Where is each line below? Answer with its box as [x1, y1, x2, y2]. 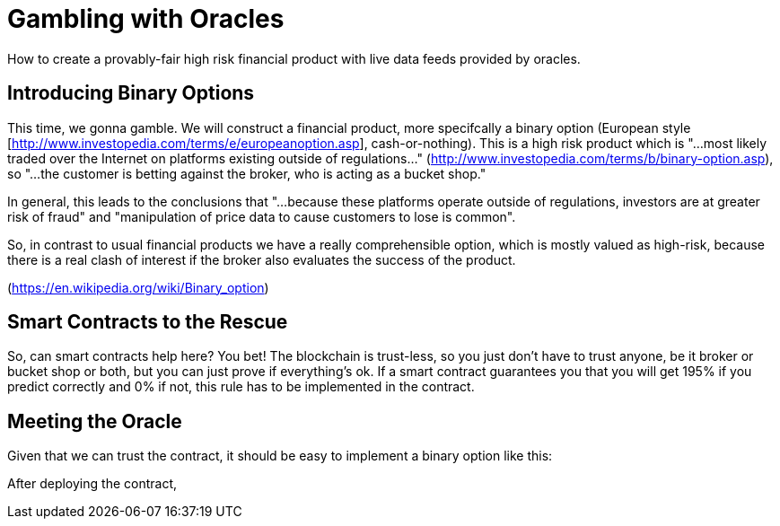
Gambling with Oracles [7, 4, 285, 34]
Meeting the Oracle [7, 409, 182, 433]
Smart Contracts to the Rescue [7, 311, 288, 334]
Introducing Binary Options [7, 82, 255, 105]
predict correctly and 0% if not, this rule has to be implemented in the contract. [7, 379, 475, 395]
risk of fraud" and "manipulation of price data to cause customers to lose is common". [7, 208, 516, 224]
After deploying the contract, [7, 476, 177, 492]
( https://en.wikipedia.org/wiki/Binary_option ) [7, 279, 269, 295]
